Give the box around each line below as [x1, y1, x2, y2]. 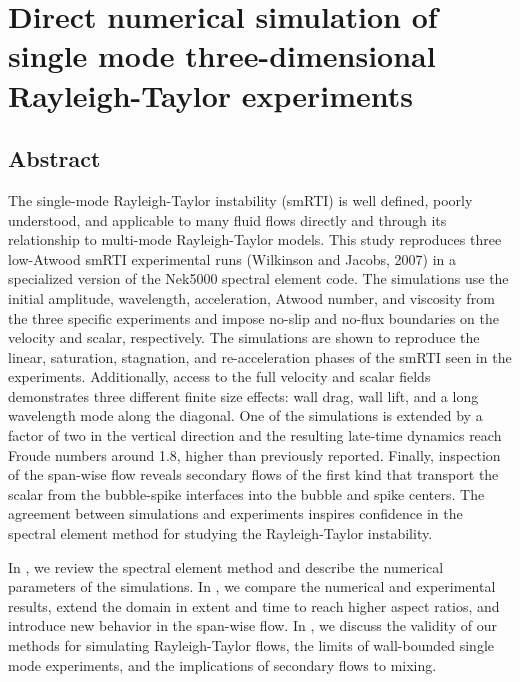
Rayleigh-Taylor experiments [8, 74, 414, 115]
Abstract [8, 143, 101, 174]
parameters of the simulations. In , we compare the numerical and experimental [8, 576, 496, 597]
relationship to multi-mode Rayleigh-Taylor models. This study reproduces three [8, 229, 502, 250]
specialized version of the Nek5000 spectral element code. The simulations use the [8, 268, 509, 289]
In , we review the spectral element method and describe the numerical [8, 556, 444, 577]
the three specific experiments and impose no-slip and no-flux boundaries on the [8, 307, 499, 328]
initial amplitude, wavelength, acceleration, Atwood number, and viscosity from [8, 287, 495, 308]
